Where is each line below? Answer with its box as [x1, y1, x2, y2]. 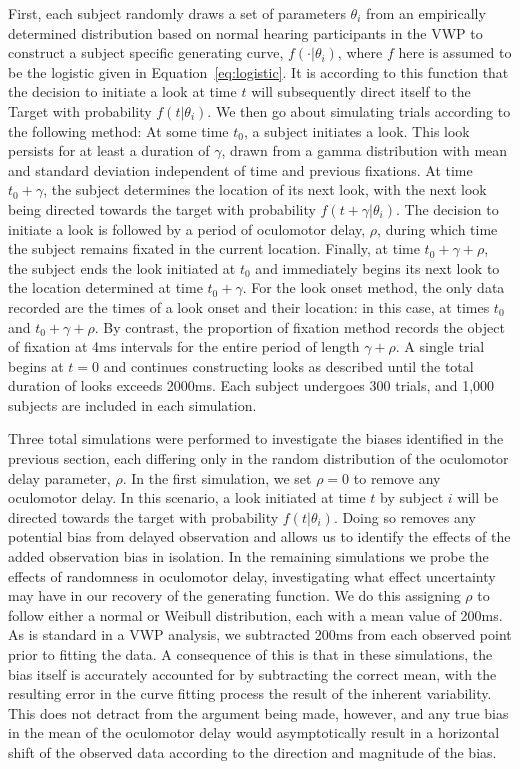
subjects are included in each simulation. [8, 394, 257, 415]
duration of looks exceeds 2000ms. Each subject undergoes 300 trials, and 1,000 [8, 375, 495, 396]
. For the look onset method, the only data [242, 277, 505, 298]
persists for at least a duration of [8, 140, 210, 161]
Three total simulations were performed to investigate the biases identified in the [8, 428, 504, 449]
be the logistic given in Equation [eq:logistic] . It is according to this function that [8, 61, 509, 82]
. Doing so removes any [333, 506, 476, 527]
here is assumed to [398, 42, 512, 63]
